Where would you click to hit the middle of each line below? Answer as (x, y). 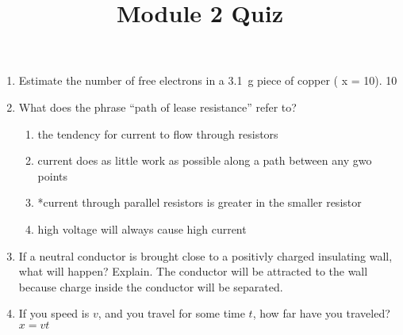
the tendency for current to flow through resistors (158, 133)
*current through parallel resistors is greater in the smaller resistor (200, 202)
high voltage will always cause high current (142, 228)
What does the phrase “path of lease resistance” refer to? (157, 107)
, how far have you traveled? (321, 313)
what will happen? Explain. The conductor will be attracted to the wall (193, 271)
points (53, 175)
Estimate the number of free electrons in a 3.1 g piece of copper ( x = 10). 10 (208, 80)
